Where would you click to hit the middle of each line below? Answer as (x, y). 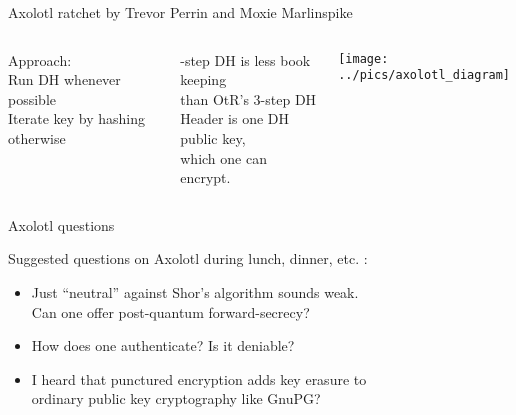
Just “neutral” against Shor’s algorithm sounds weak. (195, 291)
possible (32, 98)
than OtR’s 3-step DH (248, 98)
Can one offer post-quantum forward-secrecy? (170, 311)
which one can (223, 157)
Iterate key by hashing (77, 118)
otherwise (37, 137)
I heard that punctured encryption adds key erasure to (199, 378)
